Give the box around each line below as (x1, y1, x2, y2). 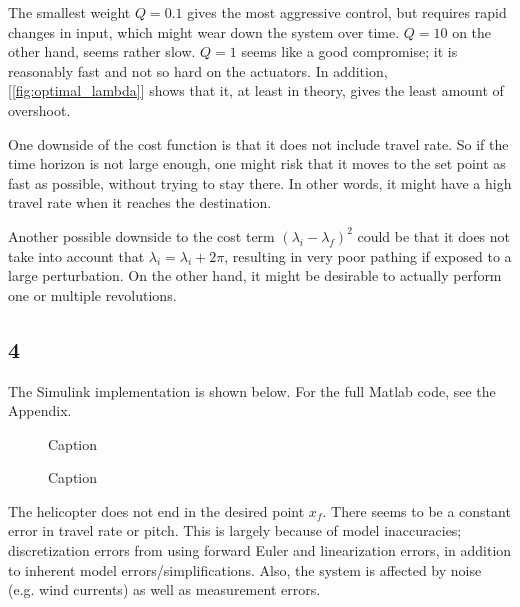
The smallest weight (8, 2, 131, 22)
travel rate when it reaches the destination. (8, 192, 272, 213)
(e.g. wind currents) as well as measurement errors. (8, 579, 321, 600)
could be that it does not (357, 225, 511, 246)
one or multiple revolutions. (8, 284, 177, 305)
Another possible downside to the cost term (8, 225, 275, 246)
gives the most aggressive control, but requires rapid (187, 2, 507, 22)
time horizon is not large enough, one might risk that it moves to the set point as (8, 153, 506, 174)
